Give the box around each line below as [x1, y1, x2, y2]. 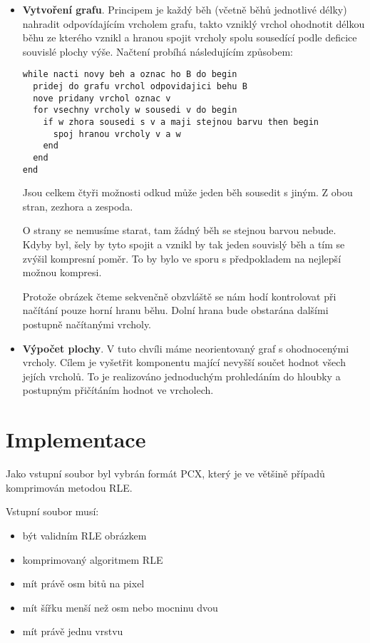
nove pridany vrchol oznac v [33, 93, 171, 103]
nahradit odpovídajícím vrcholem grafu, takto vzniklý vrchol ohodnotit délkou [22, 16, 365, 31]
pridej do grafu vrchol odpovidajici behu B [33, 81, 247, 92]
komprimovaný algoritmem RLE [22, 552, 163, 567]
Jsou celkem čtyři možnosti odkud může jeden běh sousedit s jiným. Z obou [22, 185, 353, 200]
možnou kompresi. [22, 265, 102, 280]
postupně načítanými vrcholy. [22, 317, 152, 332]
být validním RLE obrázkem [22, 527, 147, 542]
